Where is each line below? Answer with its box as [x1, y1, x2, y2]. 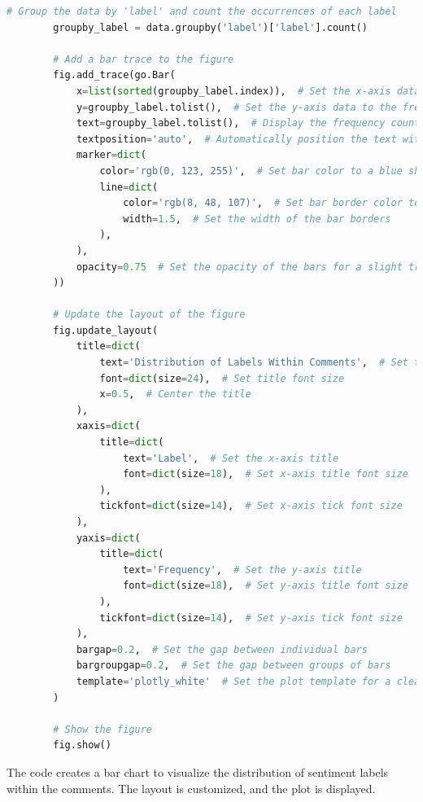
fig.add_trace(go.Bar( [53, 69, 176, 81]
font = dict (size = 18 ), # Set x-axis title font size [123, 468, 409, 480]
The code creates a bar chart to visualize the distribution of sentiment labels [7, 763, 389, 780]
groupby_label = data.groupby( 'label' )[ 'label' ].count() [53, 21, 368, 33]
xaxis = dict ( [76, 420, 141, 432]
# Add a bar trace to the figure [53, 53, 234, 65]
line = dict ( [99, 181, 159, 193]
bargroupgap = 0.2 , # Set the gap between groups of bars [76, 660, 391, 672]
